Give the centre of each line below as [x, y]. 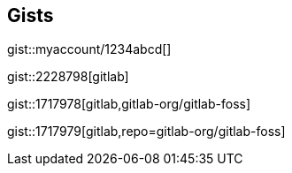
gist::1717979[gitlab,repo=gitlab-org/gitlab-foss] [146, 132]
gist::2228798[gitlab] [68, 77]
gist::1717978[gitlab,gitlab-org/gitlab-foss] [129, 104]
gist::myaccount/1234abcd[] [89, 49]
